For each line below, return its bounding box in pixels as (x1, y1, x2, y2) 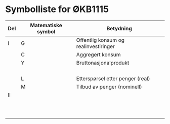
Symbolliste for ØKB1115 (5, 4, 109, 15)
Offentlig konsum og (76, 36, 125, 43)
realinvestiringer (76, 43, 115, 50)
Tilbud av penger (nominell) (76, 83, 143, 90)
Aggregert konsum (76, 51, 121, 58)
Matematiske (30, 22, 62, 29)
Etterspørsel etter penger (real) (76, 75, 150, 82)
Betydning (106, 25, 133, 32)
